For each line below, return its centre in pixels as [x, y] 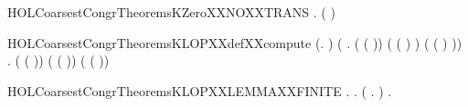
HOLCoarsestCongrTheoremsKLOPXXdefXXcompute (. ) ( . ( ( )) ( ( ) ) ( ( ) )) [235, 42]
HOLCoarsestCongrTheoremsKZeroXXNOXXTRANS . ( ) [171, 12]
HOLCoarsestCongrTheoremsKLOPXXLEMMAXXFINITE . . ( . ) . [200, 90]
